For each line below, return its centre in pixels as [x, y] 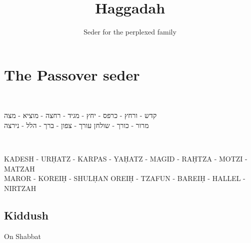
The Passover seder [72, 74]
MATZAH [19, 168]
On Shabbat [22, 236]
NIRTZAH [20, 188]
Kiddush [26, 215]
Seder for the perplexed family [130, 32]
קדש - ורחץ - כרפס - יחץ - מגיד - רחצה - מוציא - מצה [80, 115]
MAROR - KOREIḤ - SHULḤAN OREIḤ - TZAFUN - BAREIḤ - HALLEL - [125, 178]
